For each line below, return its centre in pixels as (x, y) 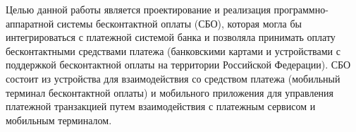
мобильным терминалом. (59, 120)
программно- (301, 9)
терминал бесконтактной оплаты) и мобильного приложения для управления (170, 92)
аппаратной (30, 23)
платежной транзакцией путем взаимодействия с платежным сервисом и (161, 106)
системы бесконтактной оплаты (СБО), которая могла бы (179, 23)
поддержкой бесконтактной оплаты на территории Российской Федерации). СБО (178, 65)
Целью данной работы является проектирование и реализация (138, 9)
